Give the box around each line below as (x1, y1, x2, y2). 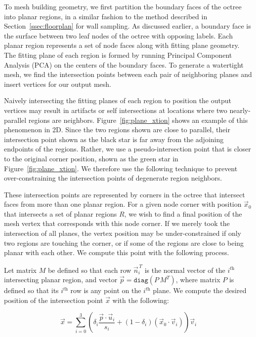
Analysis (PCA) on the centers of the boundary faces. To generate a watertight (4, 59, 244, 70)
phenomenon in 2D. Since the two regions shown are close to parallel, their (4, 124, 230, 135)
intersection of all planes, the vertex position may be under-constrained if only (4, 228, 241, 238)
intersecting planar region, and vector (4, 274, 118, 285)
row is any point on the (70, 285, 141, 296)
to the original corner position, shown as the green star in (4, 153, 178, 163)
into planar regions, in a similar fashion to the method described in (4, 11, 208, 21)
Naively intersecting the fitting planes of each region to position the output (4, 95, 231, 106)
